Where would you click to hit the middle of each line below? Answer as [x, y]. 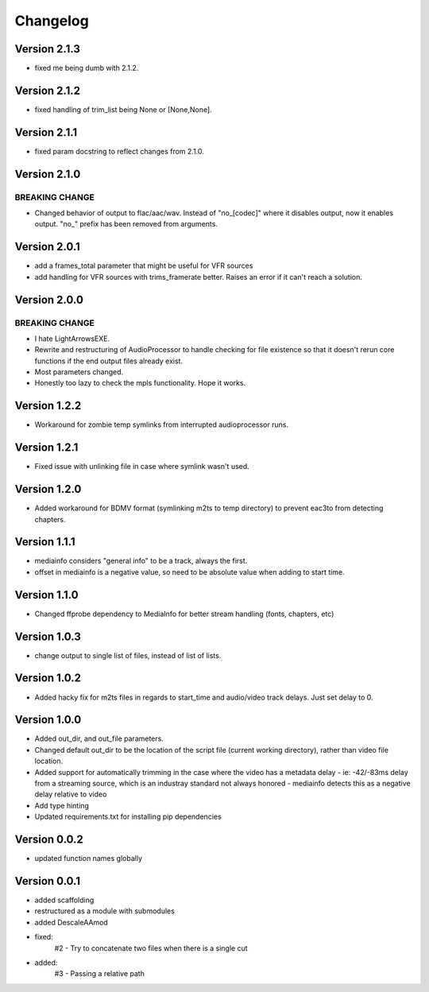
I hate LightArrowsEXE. [72, 339]
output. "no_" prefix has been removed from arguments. [126, 224]
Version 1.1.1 [45, 542]
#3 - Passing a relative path [99, 974]
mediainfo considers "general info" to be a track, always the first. [141, 561]
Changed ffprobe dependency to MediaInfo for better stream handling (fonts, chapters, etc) [184, 614]
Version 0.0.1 [48, 881]
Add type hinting [62, 805]
